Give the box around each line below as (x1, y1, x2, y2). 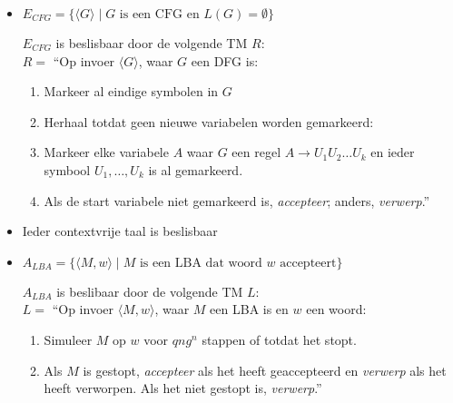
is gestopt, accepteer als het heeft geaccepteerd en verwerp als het (83, 360, 447, 379)
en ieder (370, 143, 415, 162)
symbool (44, 160, 91, 179)
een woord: (306, 300, 367, 319)
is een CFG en (119, 8, 200, 21)
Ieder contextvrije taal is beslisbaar (22, 221, 218, 241)
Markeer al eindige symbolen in (44, 82, 219, 101)
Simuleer (44, 329, 93, 349)
